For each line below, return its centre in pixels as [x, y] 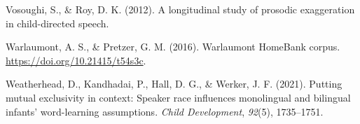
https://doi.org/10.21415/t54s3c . [76, 60]
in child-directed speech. [57, 23]
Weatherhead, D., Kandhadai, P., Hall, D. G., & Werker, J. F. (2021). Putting [174, 84]
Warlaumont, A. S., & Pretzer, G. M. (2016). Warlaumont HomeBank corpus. [173, 47]
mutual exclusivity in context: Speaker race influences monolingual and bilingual [178, 97]
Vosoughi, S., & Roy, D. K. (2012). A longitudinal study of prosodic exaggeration [180, 9]
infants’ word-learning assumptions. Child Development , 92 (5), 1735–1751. [165, 111]
